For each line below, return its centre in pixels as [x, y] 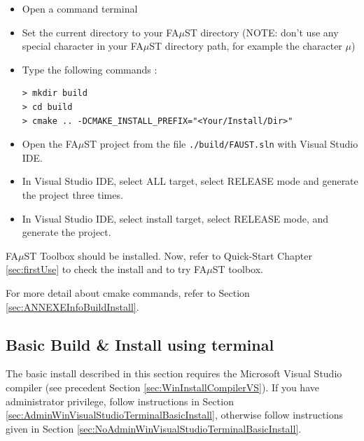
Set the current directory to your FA [100, 32]
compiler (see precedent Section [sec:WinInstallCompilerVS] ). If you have [162, 387]
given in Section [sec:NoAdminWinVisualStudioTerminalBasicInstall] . [154, 428]
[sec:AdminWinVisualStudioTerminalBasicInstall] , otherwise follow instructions [174, 415]
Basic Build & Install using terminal [140, 344]
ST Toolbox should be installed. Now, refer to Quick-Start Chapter [168, 255]
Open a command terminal [80, 8]
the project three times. [72, 195]
